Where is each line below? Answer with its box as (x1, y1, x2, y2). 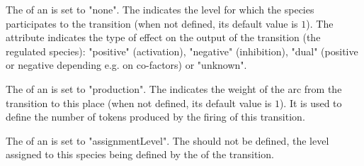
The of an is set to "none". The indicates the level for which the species (6, 2, 314, 16)
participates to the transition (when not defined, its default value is (6, 16, 298, 31)
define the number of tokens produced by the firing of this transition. (6, 109, 305, 124)
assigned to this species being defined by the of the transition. (6, 147, 274, 162)
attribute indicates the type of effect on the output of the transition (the (6, 30, 321, 45)
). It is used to (279, 95, 342, 110)
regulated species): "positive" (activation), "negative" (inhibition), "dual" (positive (6, 43, 358, 58)
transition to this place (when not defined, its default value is (6, 95, 272, 110)
